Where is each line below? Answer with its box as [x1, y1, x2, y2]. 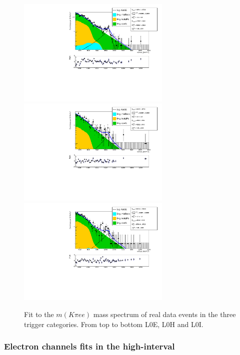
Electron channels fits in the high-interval [4, 340, 175, 353]
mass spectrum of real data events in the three [93, 309, 236, 320]
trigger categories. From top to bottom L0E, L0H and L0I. [24, 319, 203, 329]
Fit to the [24, 309, 54, 320]
